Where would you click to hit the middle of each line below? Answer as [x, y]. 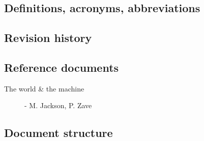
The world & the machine [44, 88]
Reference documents [62, 67]
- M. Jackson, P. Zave [58, 105]
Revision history [48, 38]
